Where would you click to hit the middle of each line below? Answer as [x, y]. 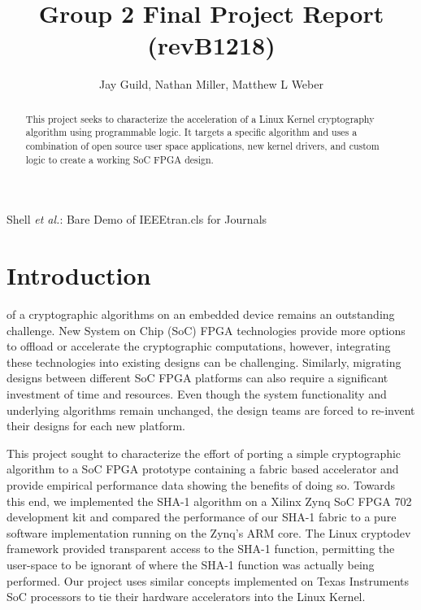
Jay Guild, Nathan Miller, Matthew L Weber [211, 84]
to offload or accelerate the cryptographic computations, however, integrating [199, 346]
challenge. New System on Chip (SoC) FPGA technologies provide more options [206, 330]
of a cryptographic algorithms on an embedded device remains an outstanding [201, 314]
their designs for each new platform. [96, 426]
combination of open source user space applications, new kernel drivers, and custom [202, 146]
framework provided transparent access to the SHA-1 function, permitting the [201, 549]
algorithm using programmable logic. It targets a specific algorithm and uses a [191, 132]
